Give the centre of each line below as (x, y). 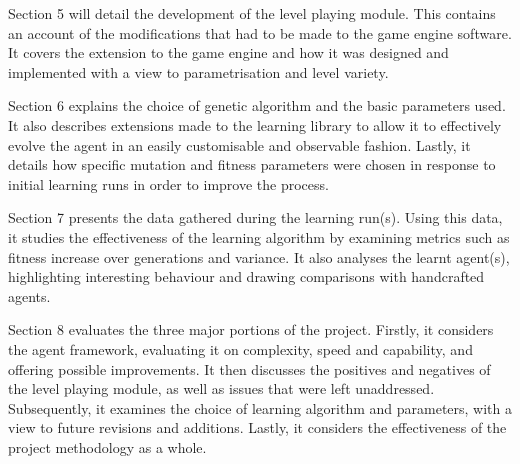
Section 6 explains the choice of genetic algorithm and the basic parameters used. (257, 105)
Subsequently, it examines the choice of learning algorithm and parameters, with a (260, 407)
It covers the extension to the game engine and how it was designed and (228, 52)
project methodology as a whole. (107, 446)
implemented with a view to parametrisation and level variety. (198, 71)
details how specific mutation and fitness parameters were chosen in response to (252, 164)
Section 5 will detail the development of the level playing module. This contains (252, 13)
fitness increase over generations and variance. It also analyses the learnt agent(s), (259, 256)
